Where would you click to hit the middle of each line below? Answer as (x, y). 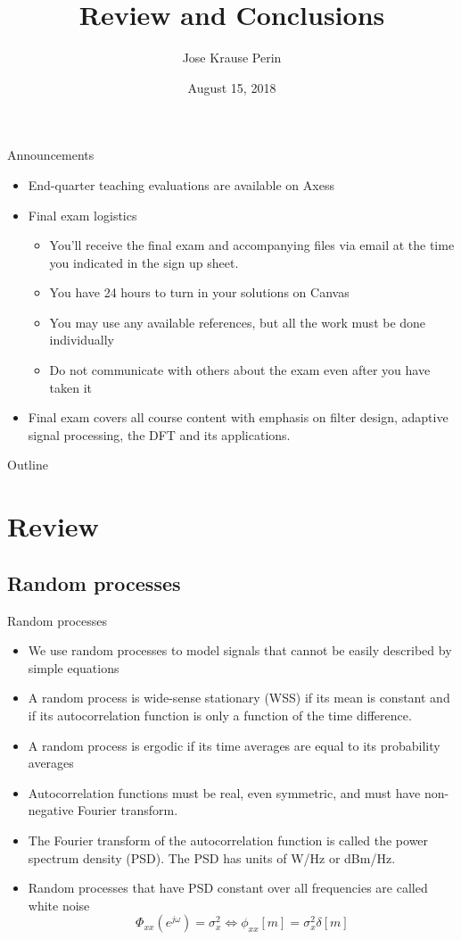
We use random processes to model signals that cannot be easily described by (240, 650)
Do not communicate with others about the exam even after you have (240, 370)
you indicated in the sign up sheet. (144, 262)
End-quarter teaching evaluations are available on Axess (181, 184)
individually (82, 340)
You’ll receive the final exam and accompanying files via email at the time (252, 245)
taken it (71, 387)
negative (51, 810)
